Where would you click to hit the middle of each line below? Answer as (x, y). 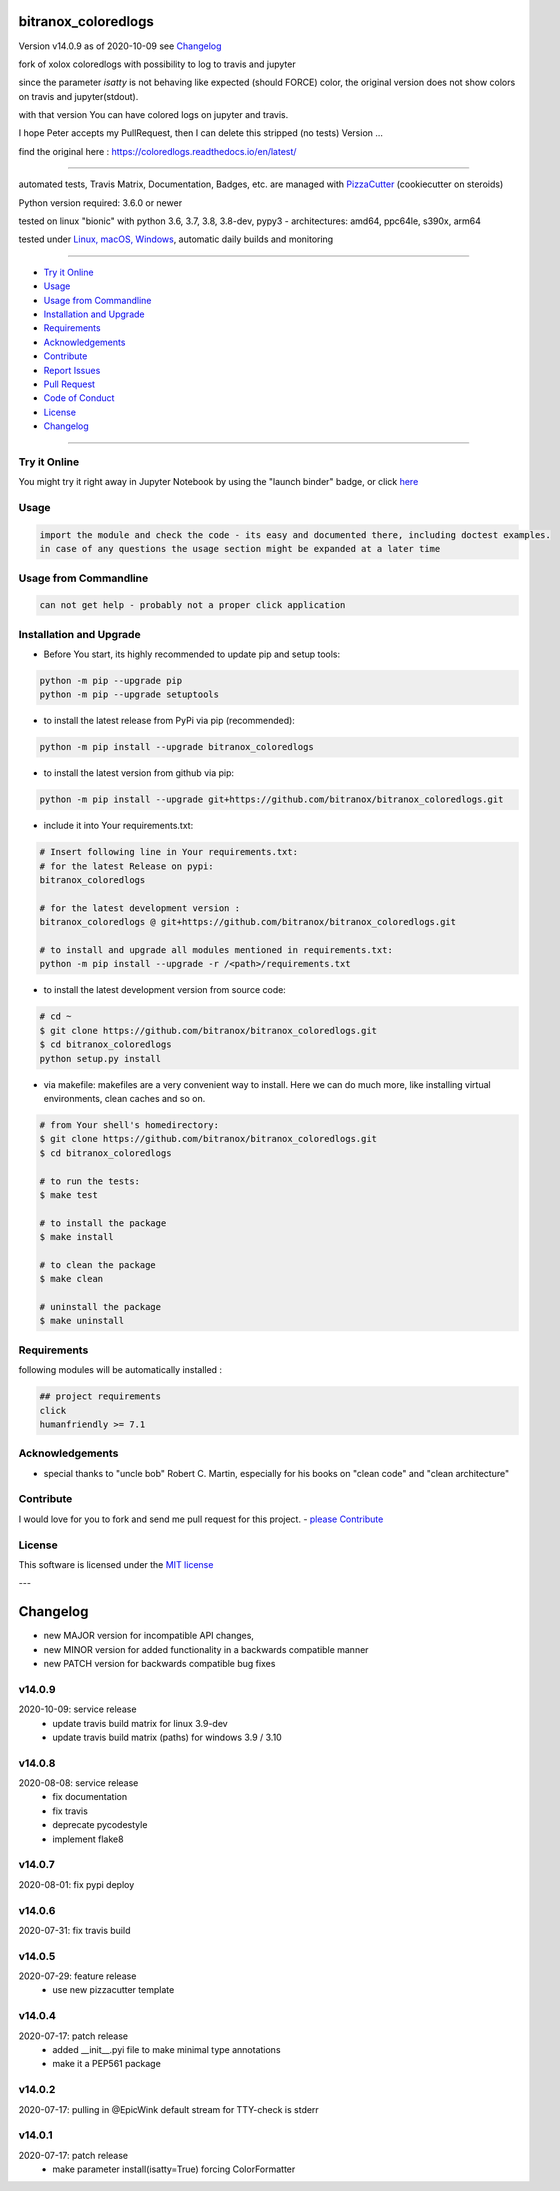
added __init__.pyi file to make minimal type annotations (166, 2049)
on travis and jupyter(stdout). (78, 96)
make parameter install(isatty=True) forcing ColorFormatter (174, 2169)
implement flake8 (88, 1839)
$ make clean (71, 1279)
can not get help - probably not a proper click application (192, 605)
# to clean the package (98, 1264)
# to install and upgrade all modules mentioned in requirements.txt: (216, 950)
